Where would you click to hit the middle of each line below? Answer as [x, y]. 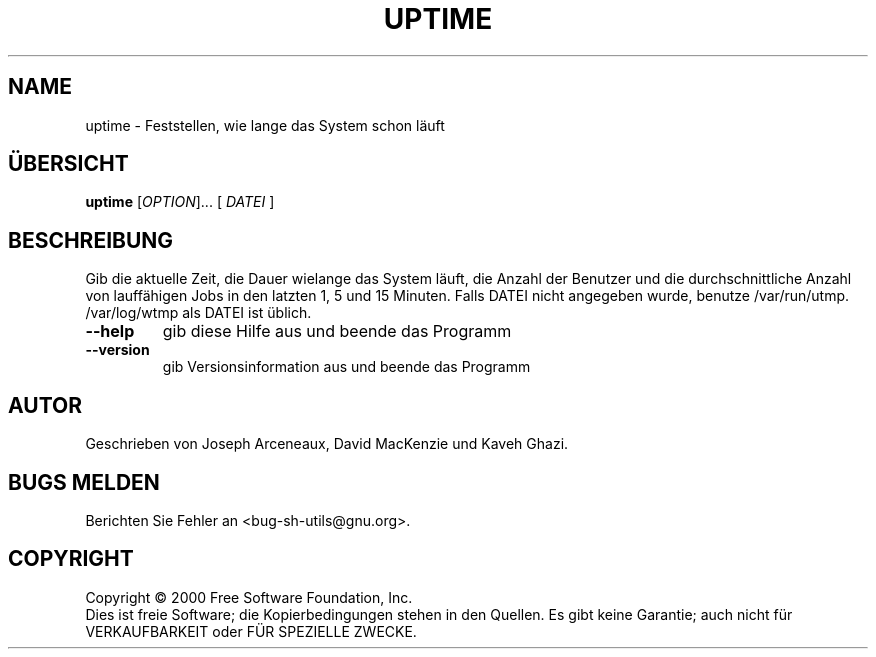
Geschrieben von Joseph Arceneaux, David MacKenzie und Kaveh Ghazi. [327, 444]
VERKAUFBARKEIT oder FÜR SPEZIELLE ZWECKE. [251, 631]
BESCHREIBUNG [91, 240]
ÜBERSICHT [68, 164]
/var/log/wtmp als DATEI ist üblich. [198, 313]
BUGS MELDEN [84, 482]
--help [110, 331]
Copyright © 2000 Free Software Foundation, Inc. [249, 597]
